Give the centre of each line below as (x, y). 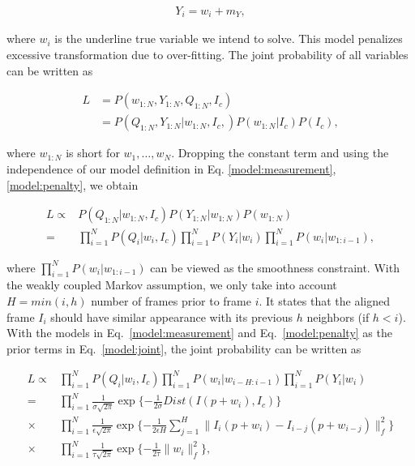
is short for (93, 153)
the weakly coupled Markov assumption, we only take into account (172, 285)
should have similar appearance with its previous (172, 316)
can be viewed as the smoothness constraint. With (275, 267)
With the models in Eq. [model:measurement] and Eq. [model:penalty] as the (199, 333)
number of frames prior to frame (171, 301)
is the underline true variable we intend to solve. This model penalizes (229, 38)
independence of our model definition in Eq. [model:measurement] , (171, 168)
